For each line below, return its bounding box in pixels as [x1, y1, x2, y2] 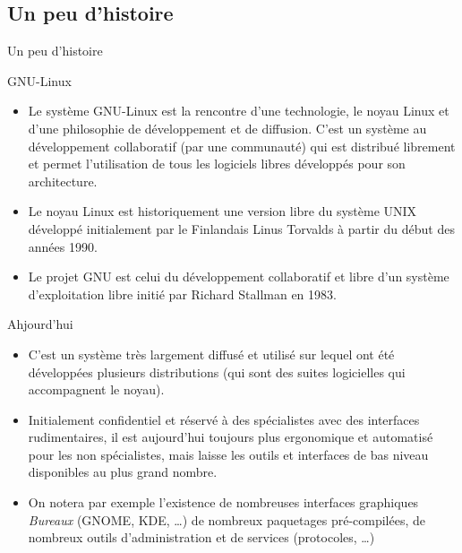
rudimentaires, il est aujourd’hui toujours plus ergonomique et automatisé [28, 428, 433, 446]
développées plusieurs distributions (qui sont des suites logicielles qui [28, 362, 406, 381]
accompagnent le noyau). [28, 380, 165, 399]
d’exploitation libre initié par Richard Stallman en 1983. [28, 284, 337, 303]
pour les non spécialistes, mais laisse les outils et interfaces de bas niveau [28, 445, 429, 463]
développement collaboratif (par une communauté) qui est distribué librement [28, 136, 456, 155]
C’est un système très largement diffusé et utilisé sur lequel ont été [28, 344, 395, 363]
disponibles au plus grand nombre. [28, 462, 218, 481]
